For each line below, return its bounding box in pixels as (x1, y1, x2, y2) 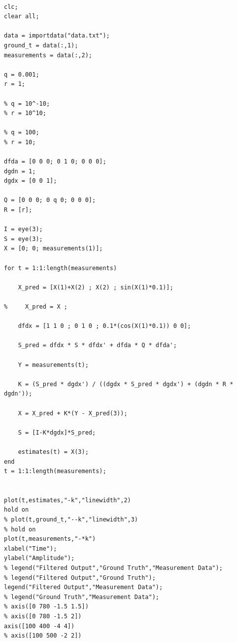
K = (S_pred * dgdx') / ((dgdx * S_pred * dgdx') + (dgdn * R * (18, 380, 234, 388)
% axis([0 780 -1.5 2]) (4, 613, 82, 620)
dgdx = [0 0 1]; (4, 177, 57, 185)
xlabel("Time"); (4, 545, 57, 552)
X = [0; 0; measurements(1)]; (4, 245, 103, 252)
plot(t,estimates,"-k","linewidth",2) (4, 496, 131, 504)
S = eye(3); (4, 235, 43, 242)
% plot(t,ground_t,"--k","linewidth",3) (4, 516, 138, 523)
